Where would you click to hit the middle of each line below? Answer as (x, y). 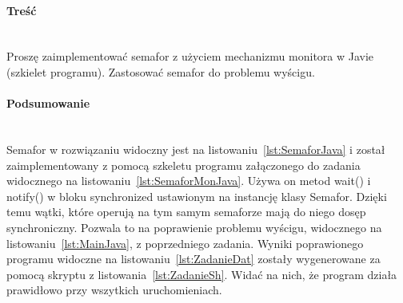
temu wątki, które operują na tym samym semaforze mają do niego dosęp (186, 212)
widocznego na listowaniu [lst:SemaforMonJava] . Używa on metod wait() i (189, 181)
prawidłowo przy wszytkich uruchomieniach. (114, 290)
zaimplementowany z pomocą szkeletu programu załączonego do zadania (184, 165)
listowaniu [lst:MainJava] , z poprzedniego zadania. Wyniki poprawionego (185, 243)
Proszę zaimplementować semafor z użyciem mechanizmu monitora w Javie (190, 56)
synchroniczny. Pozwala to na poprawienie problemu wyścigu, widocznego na (194, 227)
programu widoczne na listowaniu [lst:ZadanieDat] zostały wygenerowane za (194, 259)
